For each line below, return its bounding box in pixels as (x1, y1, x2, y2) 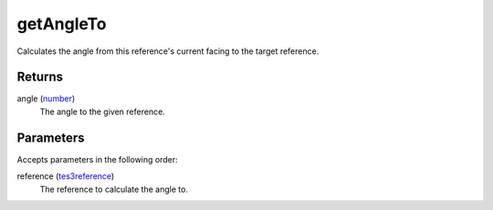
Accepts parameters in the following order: (16, 153, 178, 164)
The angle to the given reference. (39, 106, 166, 117)
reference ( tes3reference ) (16, 171, 115, 182)
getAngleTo (16, 14, 107, 34)
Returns (16, 69, 64, 85)
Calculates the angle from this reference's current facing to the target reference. (16, 46, 320, 57)
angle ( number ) (16, 93, 76, 104)
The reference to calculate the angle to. (39, 184, 189, 194)
